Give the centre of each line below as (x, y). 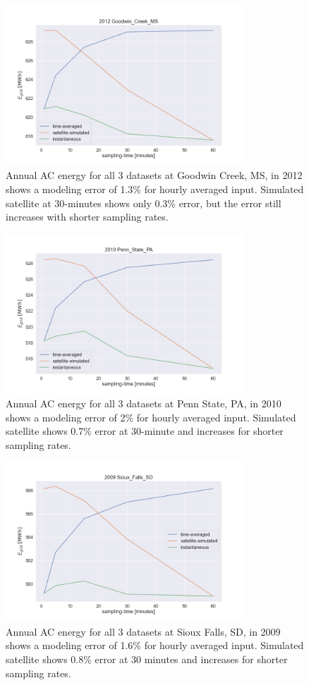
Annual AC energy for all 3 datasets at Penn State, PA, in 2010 (144, 403)
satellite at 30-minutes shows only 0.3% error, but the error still (144, 203)
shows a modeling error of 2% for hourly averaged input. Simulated (151, 417)
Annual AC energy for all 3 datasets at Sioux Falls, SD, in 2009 (143, 631)
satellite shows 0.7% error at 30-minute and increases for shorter (145, 431)
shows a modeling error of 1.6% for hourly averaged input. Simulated (155, 645)
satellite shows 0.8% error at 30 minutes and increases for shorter (147, 659)
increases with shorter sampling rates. (87, 217)
